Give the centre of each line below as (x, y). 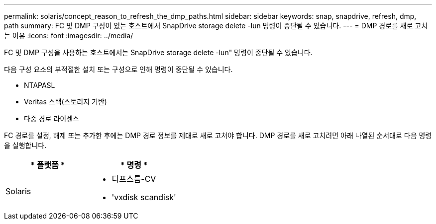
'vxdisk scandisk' (144, 197)
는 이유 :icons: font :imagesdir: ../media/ (69, 36)
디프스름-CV (134, 179)
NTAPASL (40, 85)
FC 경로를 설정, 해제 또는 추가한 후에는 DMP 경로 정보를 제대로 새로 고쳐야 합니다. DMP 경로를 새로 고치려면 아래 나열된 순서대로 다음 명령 (218, 135)
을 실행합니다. (25, 145)
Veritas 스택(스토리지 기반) (65, 102)
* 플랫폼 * (48, 165)
